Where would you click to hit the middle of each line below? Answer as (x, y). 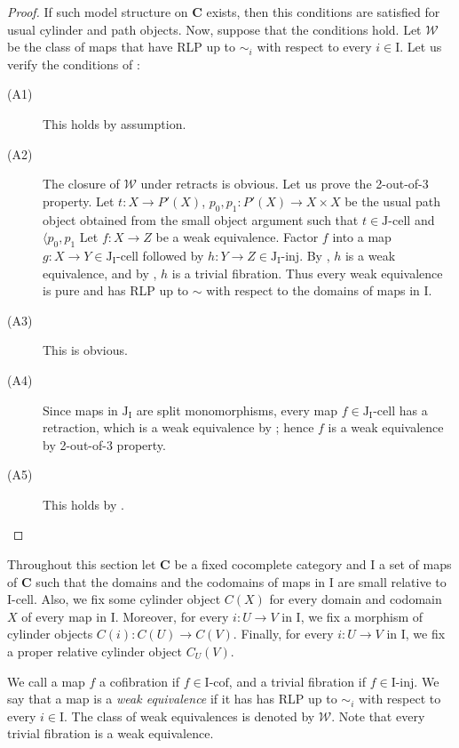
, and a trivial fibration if (297, 681)
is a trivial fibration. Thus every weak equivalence (307, 273)
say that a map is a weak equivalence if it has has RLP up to (172, 699)
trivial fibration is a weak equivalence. (111, 733)
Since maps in (80, 410)
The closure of (81, 184)
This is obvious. (85, 350)
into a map (362, 237)
